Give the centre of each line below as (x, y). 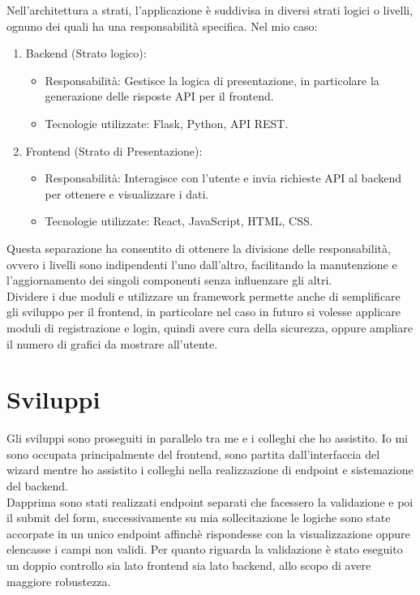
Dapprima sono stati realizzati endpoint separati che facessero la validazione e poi (210, 501)
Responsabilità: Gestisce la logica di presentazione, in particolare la (212, 80)
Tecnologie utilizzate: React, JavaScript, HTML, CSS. (179, 221)
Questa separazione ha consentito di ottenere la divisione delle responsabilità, (199, 248)
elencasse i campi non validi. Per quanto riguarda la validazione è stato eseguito (205, 549)
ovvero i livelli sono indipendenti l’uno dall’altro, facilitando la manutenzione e (202, 264)
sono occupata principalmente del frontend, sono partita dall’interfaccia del (193, 454)
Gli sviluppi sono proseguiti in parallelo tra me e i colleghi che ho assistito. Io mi (207, 438)
